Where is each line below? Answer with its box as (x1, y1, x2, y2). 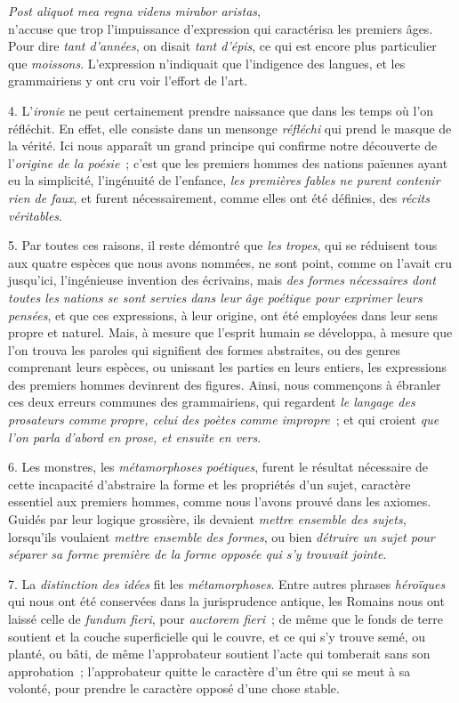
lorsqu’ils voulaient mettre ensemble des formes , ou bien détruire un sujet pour (8, 527, 435, 545)
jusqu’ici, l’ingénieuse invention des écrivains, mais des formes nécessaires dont (8, 271, 436, 289)
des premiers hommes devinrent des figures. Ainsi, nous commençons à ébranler (8, 375, 441, 393)
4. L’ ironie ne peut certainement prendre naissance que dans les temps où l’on (8, 101, 434, 119)
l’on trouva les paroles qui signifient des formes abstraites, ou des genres (8, 340, 401, 359)
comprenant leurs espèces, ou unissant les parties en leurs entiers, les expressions (8, 358, 447, 376)
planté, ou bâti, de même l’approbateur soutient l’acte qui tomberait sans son (8, 644, 431, 663)
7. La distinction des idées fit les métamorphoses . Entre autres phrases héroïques (8, 574, 446, 593)
